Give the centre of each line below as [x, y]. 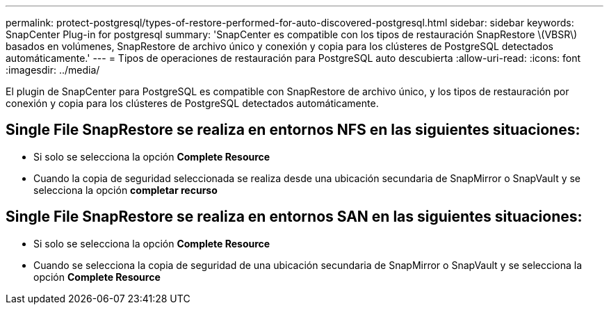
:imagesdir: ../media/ [53, 70]
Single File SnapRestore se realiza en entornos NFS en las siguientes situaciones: [293, 130]
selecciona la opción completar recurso [125, 190]
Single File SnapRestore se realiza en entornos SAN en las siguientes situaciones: [294, 217]
